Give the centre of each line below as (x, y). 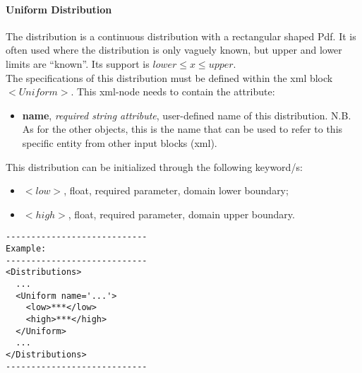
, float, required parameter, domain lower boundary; (176, 190)
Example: (26, 248)
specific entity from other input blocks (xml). (120, 142)
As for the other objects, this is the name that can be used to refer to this (182, 129)
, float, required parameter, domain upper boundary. (181, 214)
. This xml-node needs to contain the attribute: (173, 91)
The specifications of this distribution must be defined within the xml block (169, 77)
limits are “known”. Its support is (78, 63)
